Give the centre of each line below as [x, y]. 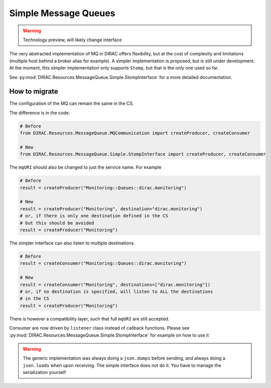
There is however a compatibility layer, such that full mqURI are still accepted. [89, 319]
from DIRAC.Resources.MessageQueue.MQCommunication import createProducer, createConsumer [135, 133]
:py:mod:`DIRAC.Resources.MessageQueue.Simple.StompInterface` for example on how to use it [109, 335]
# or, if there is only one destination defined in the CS [94, 216]
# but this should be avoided [57, 223]
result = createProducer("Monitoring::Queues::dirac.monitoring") [103, 188]
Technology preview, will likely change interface [73, 40]
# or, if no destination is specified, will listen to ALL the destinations [116, 291]
